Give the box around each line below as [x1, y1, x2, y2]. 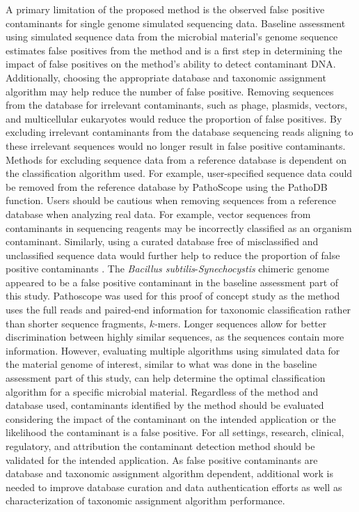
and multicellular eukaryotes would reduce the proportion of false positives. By [6, 111, 342, 125]
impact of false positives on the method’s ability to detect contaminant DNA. [6, 56, 336, 71]
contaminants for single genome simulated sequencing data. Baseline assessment [6, 15, 346, 30]
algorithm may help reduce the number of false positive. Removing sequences [6, 84, 334, 98]
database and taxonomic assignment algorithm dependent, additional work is [6, 466, 333, 481]
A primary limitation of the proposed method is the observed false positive [6, 2, 325, 16]
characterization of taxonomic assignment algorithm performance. [6, 493, 285, 508]
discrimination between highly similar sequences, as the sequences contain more [6, 329, 344, 344]
